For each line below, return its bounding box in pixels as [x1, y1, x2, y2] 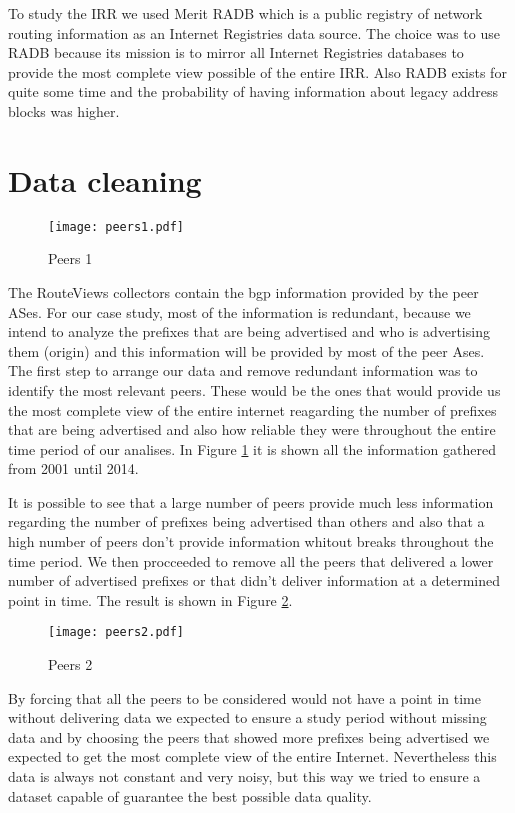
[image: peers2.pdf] [48, 625, 185, 640]
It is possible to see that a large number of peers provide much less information [8, 491, 494, 512]
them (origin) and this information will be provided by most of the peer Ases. [8, 340, 485, 361]
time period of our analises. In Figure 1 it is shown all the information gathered [8, 438, 496, 459]
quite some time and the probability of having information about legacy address [8, 81, 498, 102]
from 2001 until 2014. [8, 458, 139, 479]
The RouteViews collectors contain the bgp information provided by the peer [8, 281, 479, 302]
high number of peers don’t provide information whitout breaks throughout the [8, 531, 494, 552]
